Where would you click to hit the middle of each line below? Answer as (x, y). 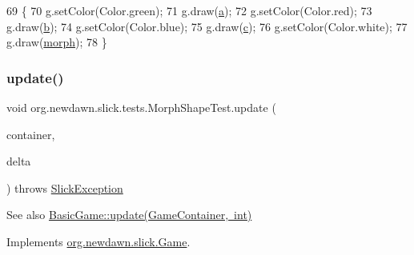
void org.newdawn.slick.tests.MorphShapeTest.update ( (141, 107)
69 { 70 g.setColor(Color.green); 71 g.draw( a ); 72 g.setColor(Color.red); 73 (189, 10)
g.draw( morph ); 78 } (57, 42)
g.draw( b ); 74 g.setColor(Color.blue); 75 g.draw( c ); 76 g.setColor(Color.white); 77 (207, 26)
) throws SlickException (65, 187)
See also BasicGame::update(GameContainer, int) (129, 215)
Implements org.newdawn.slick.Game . (98, 241)
